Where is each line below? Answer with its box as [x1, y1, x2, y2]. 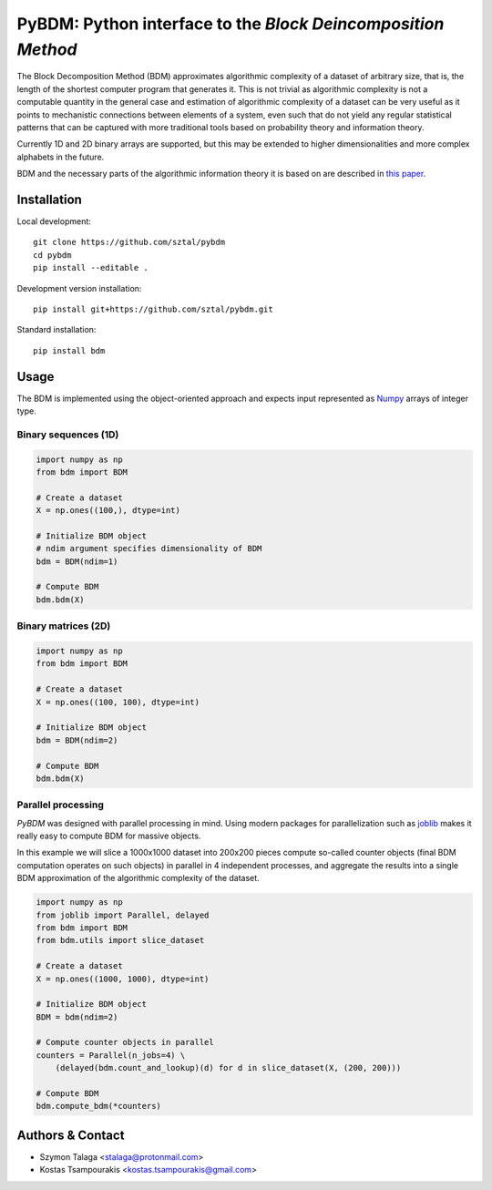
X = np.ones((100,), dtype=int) [36, 506, 181, 516]
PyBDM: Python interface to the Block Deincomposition [16, 14, 445, 34]
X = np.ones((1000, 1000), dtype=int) [36, 973, 210, 984]
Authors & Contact [16, 1127, 125, 1143]
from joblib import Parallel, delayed [36, 909, 210, 920]
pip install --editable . [33, 262, 149, 273]
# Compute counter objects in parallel [36, 1037, 214, 1048]
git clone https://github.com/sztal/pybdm [33, 237, 226, 248]
